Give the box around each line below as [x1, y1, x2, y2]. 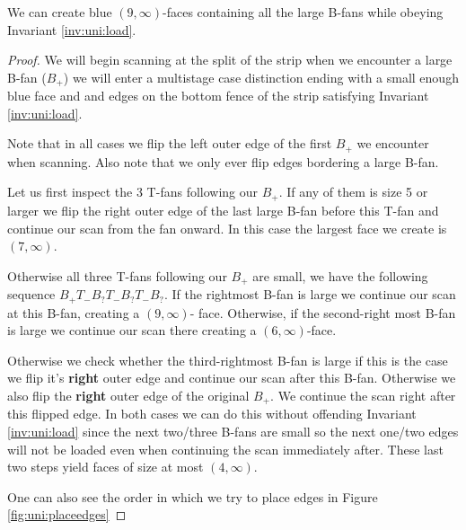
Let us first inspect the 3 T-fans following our [7, 182, 259, 201]
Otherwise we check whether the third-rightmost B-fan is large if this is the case [7, 350, 448, 369]
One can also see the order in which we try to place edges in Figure [7, 487, 378, 506]
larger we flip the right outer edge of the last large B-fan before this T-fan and [7, 200, 439, 219]
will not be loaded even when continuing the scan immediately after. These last [7, 439, 444, 458]
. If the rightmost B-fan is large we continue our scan [163, 285, 456, 304]
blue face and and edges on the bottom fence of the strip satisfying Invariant [7, 86, 429, 105]
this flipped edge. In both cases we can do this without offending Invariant [7, 404, 417, 423]
